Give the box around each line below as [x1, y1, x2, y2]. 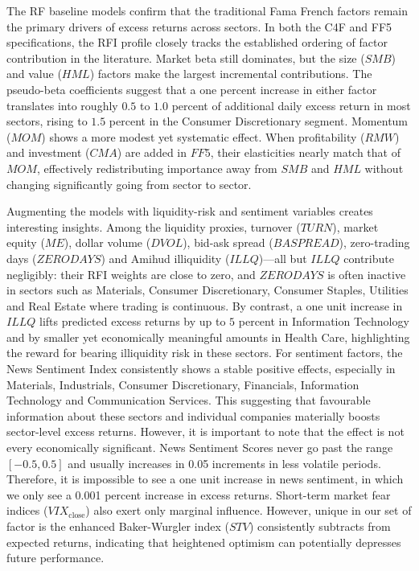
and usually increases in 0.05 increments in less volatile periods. [68, 454, 381, 471]
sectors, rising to [6, 113, 88, 129]
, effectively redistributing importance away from [36, 159, 277, 176]
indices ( [6, 502, 48, 519]
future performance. [6, 549, 105, 566]
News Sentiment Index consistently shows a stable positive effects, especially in [6, 360, 396, 377]
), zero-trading [339, 234, 410, 251]
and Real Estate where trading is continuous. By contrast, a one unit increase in [6, 297, 403, 314]
